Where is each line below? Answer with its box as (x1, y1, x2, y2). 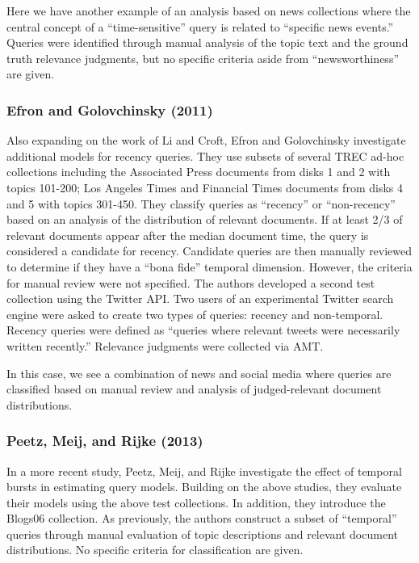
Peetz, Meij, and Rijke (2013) (6, 431, 203, 451)
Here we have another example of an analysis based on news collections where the (6, 2, 411, 19)
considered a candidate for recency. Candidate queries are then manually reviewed (6, 242, 413, 259)
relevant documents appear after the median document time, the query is (6, 226, 369, 243)
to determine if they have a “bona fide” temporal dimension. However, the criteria (6, 258, 413, 275)
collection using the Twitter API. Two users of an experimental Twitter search (6, 290, 394, 307)
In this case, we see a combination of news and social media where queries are (6, 364, 392, 381)
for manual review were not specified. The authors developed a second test (6, 274, 375, 291)
